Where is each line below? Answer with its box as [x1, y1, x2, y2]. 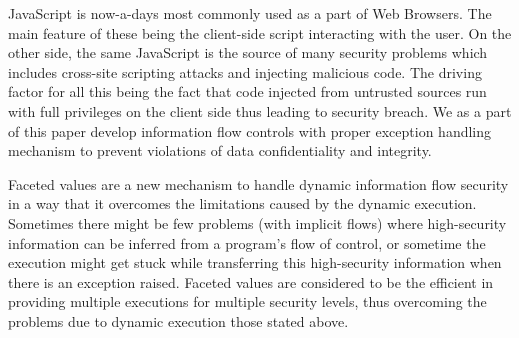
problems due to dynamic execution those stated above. [8, 310, 349, 331]
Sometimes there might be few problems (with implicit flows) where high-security [8, 212, 507, 233]
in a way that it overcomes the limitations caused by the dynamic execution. [8, 193, 477, 214]
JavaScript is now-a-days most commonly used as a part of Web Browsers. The [8, 3, 492, 23]
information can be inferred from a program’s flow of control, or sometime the [8, 232, 486, 253]
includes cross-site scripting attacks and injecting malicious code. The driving [8, 61, 482, 82]
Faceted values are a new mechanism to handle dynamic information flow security [8, 173, 509, 194]
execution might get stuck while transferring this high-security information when [8, 252, 502, 273]
